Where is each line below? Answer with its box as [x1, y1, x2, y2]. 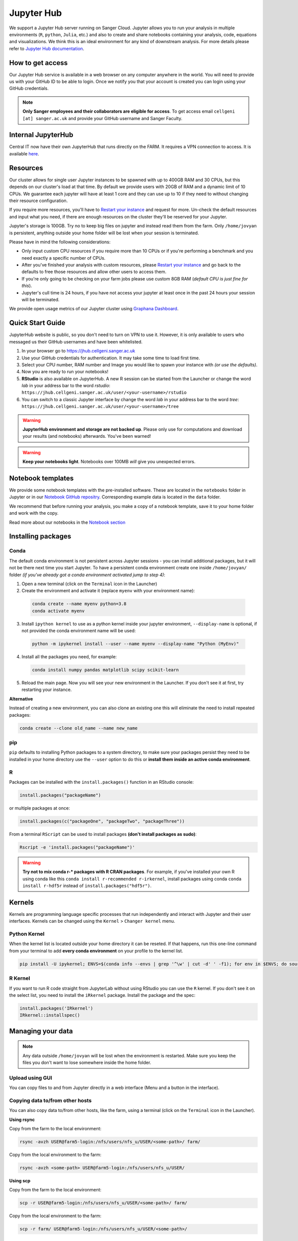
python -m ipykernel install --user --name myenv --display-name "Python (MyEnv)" [32, 641, 239, 647]
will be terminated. [21, 297, 60, 303]
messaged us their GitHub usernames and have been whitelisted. [9, 339, 143, 345]
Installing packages [9, 532, 72, 541]
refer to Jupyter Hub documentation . [9, 45, 84, 52]
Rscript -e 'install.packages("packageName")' [19, 844, 135, 850]
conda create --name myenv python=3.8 [32, 601, 127, 607]
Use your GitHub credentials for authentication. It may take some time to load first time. [21, 355, 201, 361]
